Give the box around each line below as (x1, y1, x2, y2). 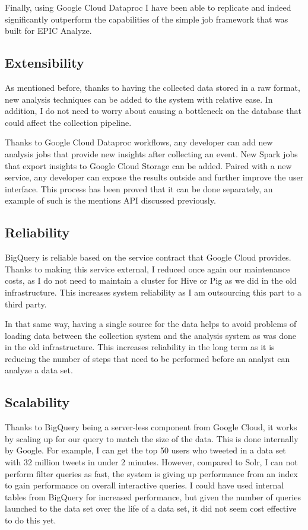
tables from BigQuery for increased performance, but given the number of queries (5, 490, 301, 503)
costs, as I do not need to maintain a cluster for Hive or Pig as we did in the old (5, 274, 297, 287)
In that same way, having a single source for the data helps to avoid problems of (5, 318, 297, 330)
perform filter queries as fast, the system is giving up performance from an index (5, 467, 298, 480)
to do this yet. (5, 514, 56, 526)
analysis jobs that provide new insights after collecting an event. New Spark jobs (5, 147, 298, 160)
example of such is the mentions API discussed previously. (5, 194, 216, 207)
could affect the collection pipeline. (5, 116, 132, 128)
